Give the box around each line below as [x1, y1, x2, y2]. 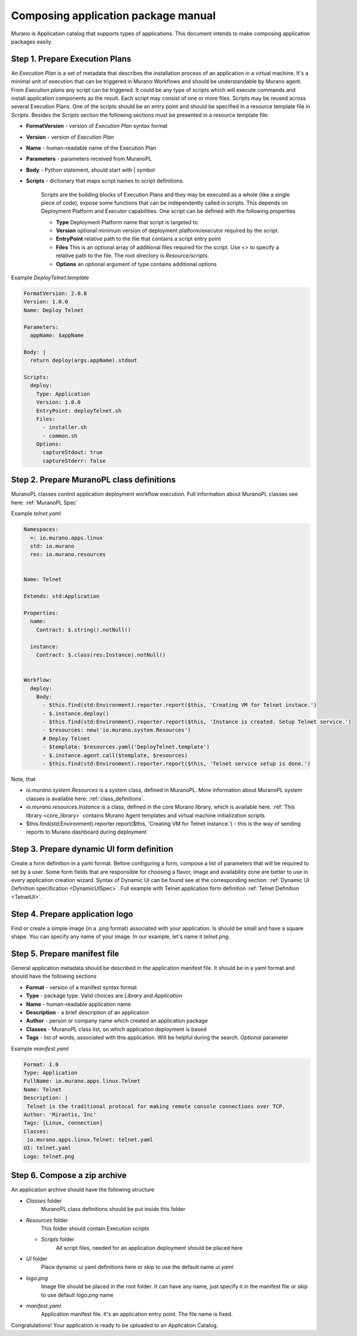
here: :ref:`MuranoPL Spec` [11, 499, 78, 506]
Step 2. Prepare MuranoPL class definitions [11, 475, 176, 485]
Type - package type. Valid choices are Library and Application [26, 992, 182, 999]
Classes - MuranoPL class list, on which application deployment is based [26, 1026, 207, 1033]
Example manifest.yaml [11, 1045, 69, 1052]
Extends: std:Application [23, 593, 100, 600]
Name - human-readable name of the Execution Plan [26, 144, 157, 151]
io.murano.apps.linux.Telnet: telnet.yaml [27, 1136, 154, 1143]
